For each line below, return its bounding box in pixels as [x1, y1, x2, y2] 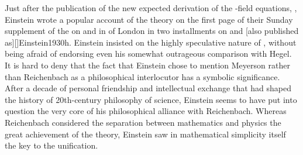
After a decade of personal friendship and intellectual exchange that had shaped [5, 82, 291, 94]
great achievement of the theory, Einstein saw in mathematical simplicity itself [5, 128, 286, 140]
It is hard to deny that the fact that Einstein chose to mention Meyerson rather [5, 58, 290, 71]
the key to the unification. [5, 139, 98, 151]
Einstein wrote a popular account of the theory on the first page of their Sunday [5, 13, 293, 25]
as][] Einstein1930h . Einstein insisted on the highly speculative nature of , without [5, 36, 297, 48]
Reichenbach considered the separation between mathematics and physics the [5, 116, 281, 128]
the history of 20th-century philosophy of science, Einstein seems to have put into [5, 93, 297, 105]
